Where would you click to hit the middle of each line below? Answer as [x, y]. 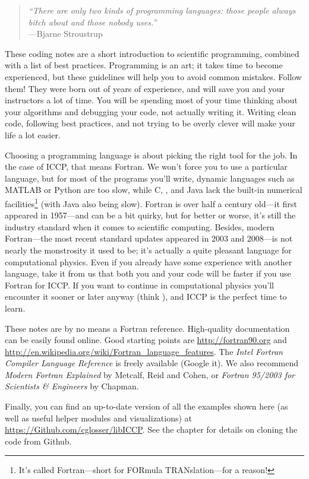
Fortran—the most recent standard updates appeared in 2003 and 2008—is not [149, 238]
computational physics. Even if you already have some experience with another [149, 261]
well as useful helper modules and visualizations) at [99, 418]
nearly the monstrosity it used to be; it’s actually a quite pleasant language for [148, 250]
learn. [15, 308]
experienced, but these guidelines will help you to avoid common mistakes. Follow [153, 76]
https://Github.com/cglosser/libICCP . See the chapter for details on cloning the [151, 429]
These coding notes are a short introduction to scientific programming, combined [152, 53]
